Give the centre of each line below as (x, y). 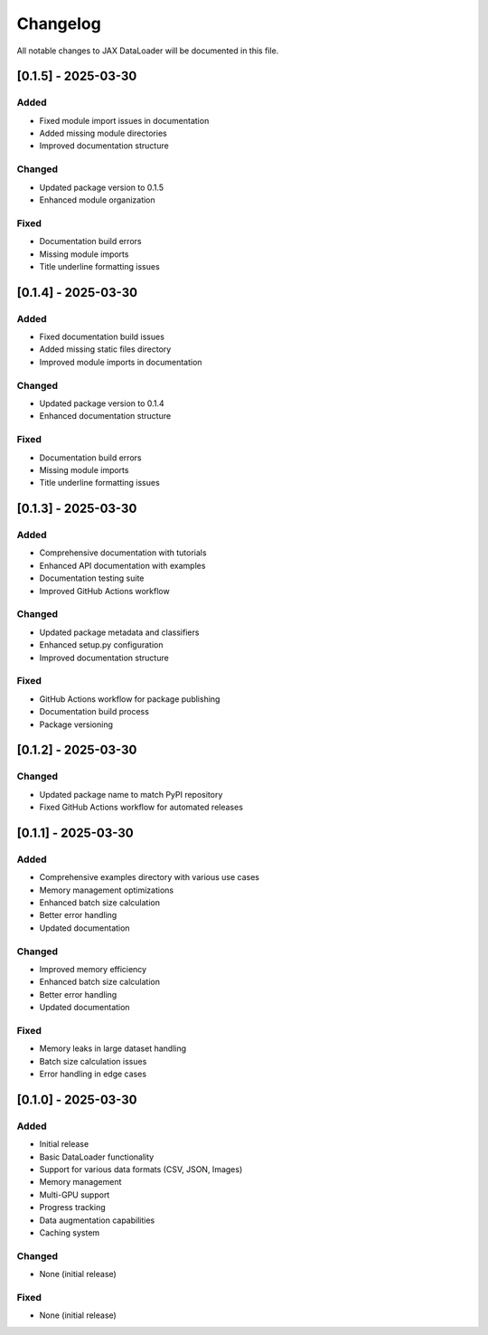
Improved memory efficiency (93, 969)
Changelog (59, 24)
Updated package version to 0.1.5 (102, 187)
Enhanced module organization (97, 200)
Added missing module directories (103, 133)
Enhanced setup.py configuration (101, 645)
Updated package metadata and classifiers (119, 632)
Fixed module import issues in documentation (124, 120)
